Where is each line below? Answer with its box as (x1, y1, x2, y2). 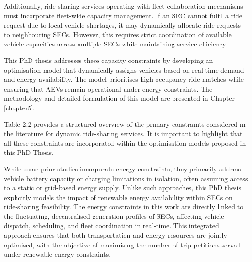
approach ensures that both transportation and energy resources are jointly (4, 230, 227, 240)
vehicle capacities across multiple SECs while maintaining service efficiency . (4, 39, 231, 49)
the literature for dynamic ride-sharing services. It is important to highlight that (4, 128, 243, 139)
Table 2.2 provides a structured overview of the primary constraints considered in (4, 119, 246, 129)
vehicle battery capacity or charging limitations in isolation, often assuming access (4, 173, 248, 183)
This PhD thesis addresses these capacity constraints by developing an (4, 55, 213, 65)
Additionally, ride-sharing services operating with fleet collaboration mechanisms (4, 1, 243, 11)
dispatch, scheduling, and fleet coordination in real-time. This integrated (4, 220, 219, 231)
